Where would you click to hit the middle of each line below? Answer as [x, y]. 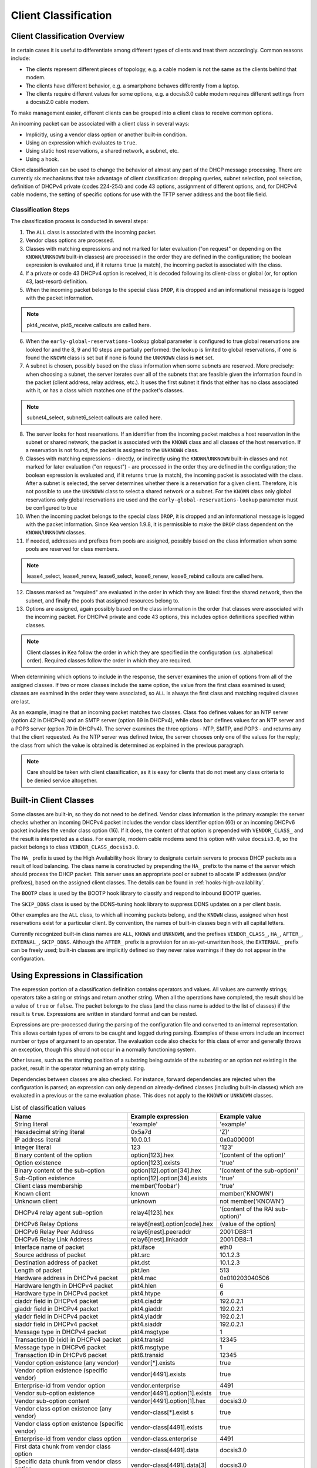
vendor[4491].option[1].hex [168, 1401]
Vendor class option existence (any [63, 1409]
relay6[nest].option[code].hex [172, 1224]
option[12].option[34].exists [169, 1179]
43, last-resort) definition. [57, 281]
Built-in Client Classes [52, 800]
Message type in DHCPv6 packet [60, 1348]
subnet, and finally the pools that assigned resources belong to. [103, 600]
